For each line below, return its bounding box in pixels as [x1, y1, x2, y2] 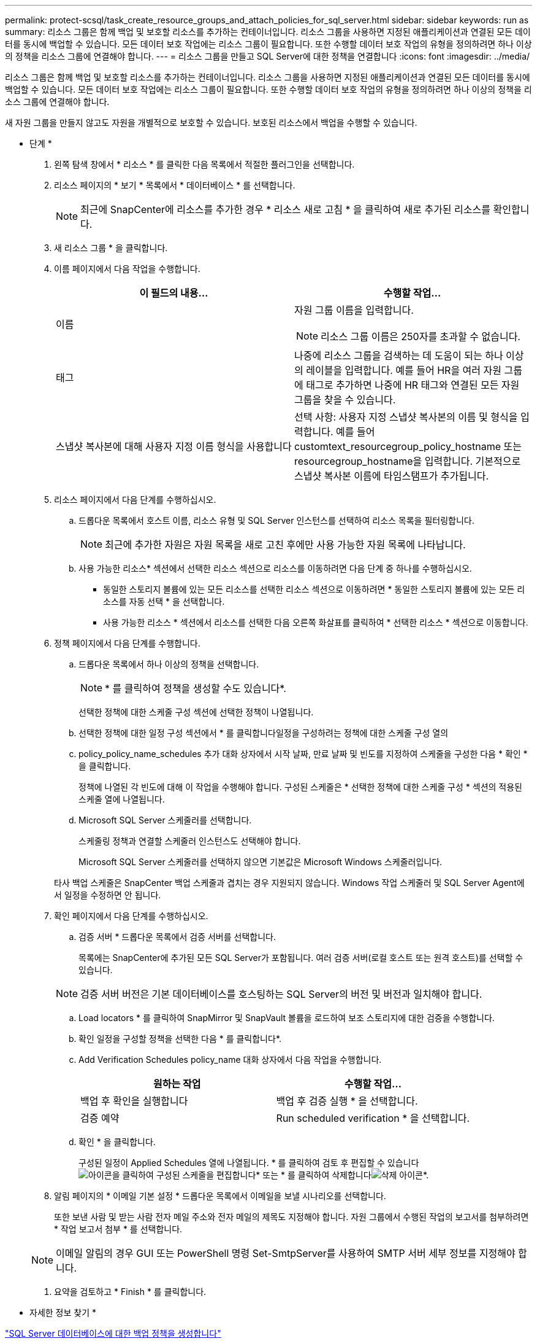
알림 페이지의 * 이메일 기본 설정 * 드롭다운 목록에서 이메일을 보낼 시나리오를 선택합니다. [54, 1191, 386, 1201]
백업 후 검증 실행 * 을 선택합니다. [276, 1095, 418, 1107]
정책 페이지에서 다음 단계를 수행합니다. [54, 638, 200, 648]
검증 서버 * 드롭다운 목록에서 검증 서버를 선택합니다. [78, 931, 276, 942]
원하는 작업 [153, 1078, 201, 1090]
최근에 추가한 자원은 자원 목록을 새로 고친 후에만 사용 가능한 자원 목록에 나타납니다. [105, 538, 466, 551]
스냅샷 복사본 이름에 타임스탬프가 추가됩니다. [294, 470, 489, 482]
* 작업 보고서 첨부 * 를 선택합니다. [54, 1224, 183, 1234]
